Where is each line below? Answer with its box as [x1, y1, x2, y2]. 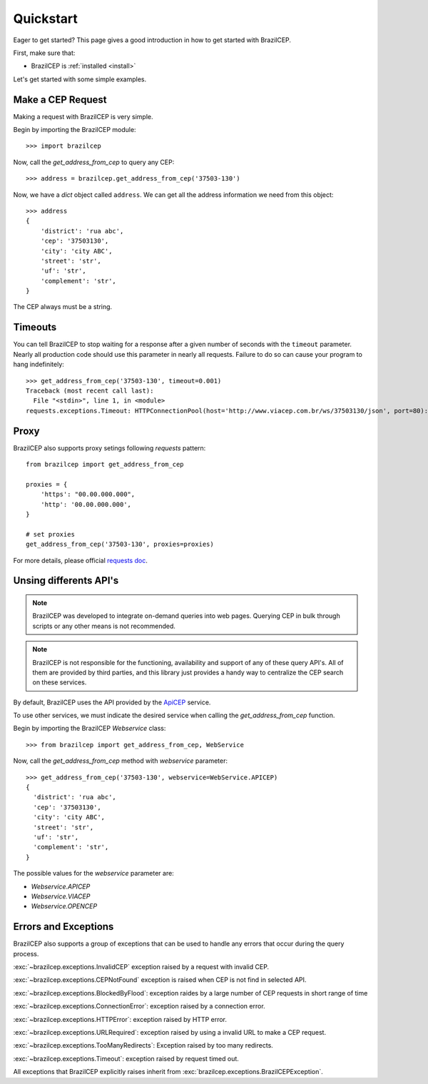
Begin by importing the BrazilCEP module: [13, 126, 136, 134]
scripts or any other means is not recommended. [32, 622, 176, 630]
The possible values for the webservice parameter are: [13, 869, 174, 878]
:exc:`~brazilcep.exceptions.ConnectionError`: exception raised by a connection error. [13, 1002, 265, 1010]
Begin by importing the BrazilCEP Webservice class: [13, 724, 166, 733]
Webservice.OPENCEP [31, 902, 98, 911]
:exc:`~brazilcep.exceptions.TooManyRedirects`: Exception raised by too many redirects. [13, 1041, 274, 1050]
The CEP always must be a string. [13, 303, 113, 311]
